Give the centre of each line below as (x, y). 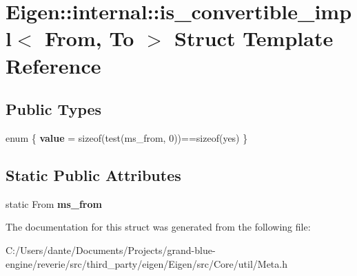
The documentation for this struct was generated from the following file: (158, 227)
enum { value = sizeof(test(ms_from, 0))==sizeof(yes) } (127, 137)
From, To (89, 38)
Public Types (54, 109)
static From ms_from (54, 203)
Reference (53, 65)
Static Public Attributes (93, 174)
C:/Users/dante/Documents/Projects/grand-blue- (111, 250)
